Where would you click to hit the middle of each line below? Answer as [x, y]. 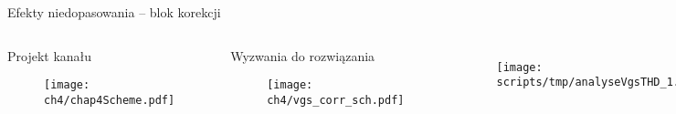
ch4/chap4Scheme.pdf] [110, 100]
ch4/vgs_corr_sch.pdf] [336, 100]
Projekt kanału [50, 55]
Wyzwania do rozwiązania [303, 55]
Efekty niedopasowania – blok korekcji [114, 12]
